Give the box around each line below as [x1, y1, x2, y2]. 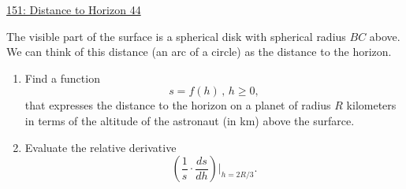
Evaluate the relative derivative [24, 139, 177, 155]
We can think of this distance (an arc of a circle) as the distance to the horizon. [6, 43, 392, 60]
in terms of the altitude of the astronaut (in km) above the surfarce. [24, 112, 355, 128]
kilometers [346, 97, 397, 113]
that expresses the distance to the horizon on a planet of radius [24, 97, 331, 113]
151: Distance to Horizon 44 [6, 2, 141, 17]
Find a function [24, 69, 100, 86]
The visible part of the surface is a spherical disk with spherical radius [6, 28, 346, 44]
